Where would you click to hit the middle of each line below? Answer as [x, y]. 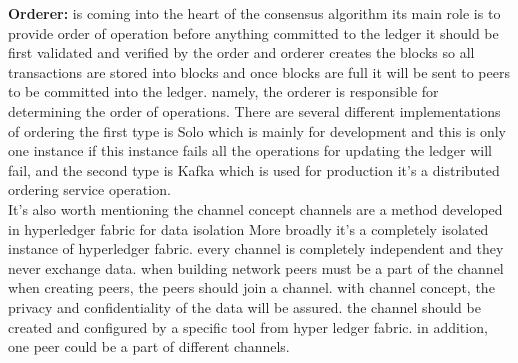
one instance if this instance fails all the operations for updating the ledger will [250, 150]
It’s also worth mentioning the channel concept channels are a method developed [255, 208]
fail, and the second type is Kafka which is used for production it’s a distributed [254, 169]
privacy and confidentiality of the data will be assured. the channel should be [244, 306]
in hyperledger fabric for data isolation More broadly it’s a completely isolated [248, 228]
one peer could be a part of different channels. [149, 346]
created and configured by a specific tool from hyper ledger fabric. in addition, [248, 326]
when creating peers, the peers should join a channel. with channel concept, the [251, 287]
